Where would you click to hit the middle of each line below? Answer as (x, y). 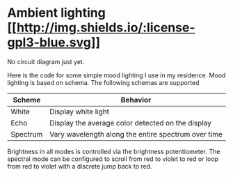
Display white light (80, 111)
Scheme (27, 100)
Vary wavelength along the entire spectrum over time (136, 134)
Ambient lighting (56, 13)
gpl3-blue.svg (49, 43)
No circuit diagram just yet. (46, 61)
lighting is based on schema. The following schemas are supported (103, 82)
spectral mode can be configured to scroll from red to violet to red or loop (113, 159)
